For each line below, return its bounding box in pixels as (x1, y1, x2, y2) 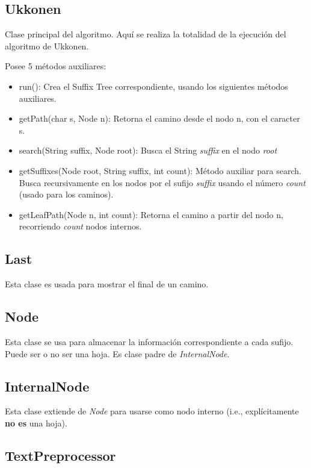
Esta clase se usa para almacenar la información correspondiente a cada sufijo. (5, 335, 294, 348)
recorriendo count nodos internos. (19, 220, 142, 232)
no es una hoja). (5, 416, 67, 429)
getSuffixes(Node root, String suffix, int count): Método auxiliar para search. (19, 164, 301, 176)
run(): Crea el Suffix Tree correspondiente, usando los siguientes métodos (19, 80, 288, 92)
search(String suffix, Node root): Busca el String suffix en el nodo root (19, 144, 277, 157)
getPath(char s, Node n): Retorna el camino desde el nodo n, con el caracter (19, 112, 300, 125)
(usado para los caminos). (19, 188, 114, 201)
